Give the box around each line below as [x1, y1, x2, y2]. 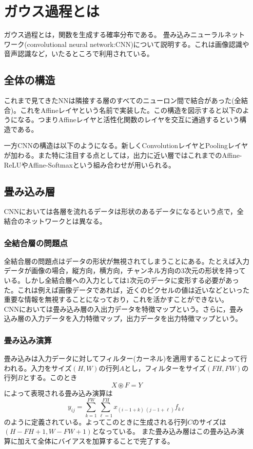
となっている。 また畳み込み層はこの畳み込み [92, 426, 237, 436]
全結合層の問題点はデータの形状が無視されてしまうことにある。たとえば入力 [4, 256, 250, 266]
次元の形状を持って [184, 265, 246, 276]
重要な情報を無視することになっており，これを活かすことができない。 [4, 294, 228, 304]
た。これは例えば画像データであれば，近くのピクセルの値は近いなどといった [4, 284, 250, 295]
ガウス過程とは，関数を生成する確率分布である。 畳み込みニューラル [4, 29, 225, 40]
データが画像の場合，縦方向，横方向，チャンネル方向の [4, 265, 181, 276]
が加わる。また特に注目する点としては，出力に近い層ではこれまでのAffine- [4, 150, 242, 160]
